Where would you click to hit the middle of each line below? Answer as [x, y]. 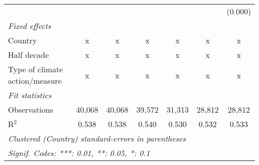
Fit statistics [30, 95]
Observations [31, 109]
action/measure [35, 81]
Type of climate [36, 69]
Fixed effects [30, 26]
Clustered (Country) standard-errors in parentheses [97, 138]
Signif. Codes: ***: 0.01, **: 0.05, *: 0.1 [79, 153]
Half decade [28, 55]
